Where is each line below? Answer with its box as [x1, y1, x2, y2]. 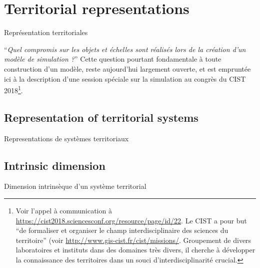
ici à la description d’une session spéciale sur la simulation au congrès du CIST [4, 73, 246, 84]
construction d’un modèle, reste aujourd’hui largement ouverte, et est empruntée [4, 63, 251, 74]
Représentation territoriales [4, 27, 88, 38]
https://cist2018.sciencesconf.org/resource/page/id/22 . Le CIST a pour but [15, 215, 247, 225]
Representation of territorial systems [4, 109, 198, 125]
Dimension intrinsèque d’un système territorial [4, 181, 146, 191]
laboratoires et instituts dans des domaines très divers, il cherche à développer [15, 244, 255, 255]
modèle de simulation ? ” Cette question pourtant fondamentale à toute [4, 54, 221, 64]
